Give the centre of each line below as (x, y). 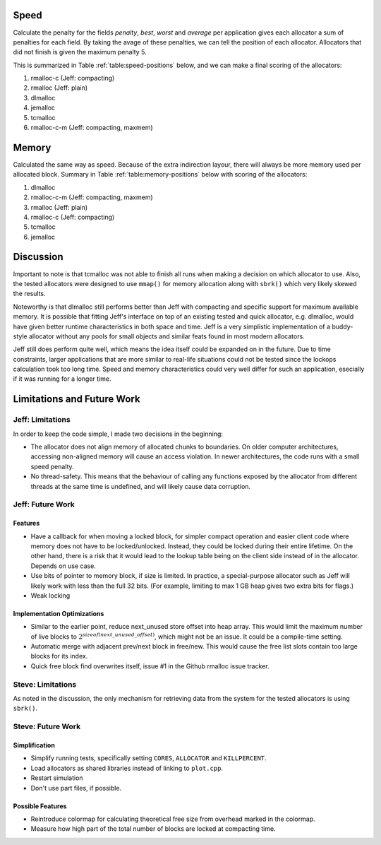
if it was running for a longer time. (62, 379)
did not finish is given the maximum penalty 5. (80, 52)
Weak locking (50, 595)
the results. (29, 294)
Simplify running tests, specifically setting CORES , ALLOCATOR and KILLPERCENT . (149, 758)
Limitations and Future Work (77, 399)
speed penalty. (52, 466)
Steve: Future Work (47, 726)
